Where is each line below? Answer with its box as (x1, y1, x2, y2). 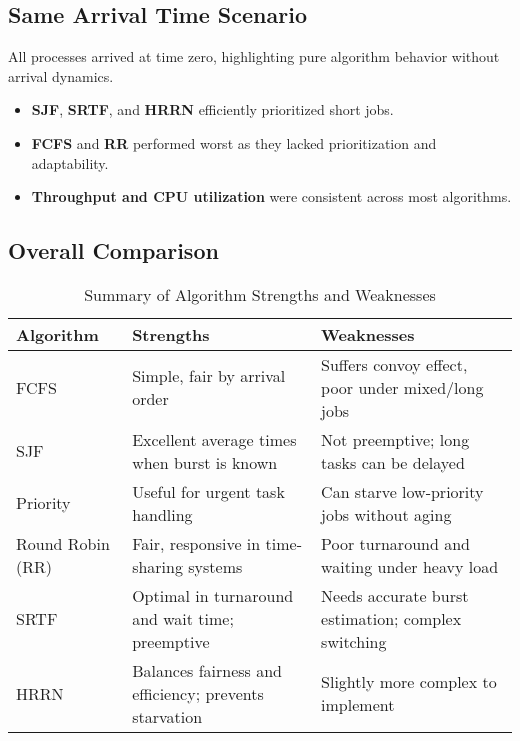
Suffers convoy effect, (321, 352, 468, 376)
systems (188, 554, 243, 578)
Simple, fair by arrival (132, 364, 286, 388)
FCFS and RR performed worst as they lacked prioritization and (31, 132, 437, 153)
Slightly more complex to (321, 670, 497, 694)
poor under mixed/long (321, 375, 484, 399)
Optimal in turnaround (132, 583, 294, 607)
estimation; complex (321, 606, 462, 630)
